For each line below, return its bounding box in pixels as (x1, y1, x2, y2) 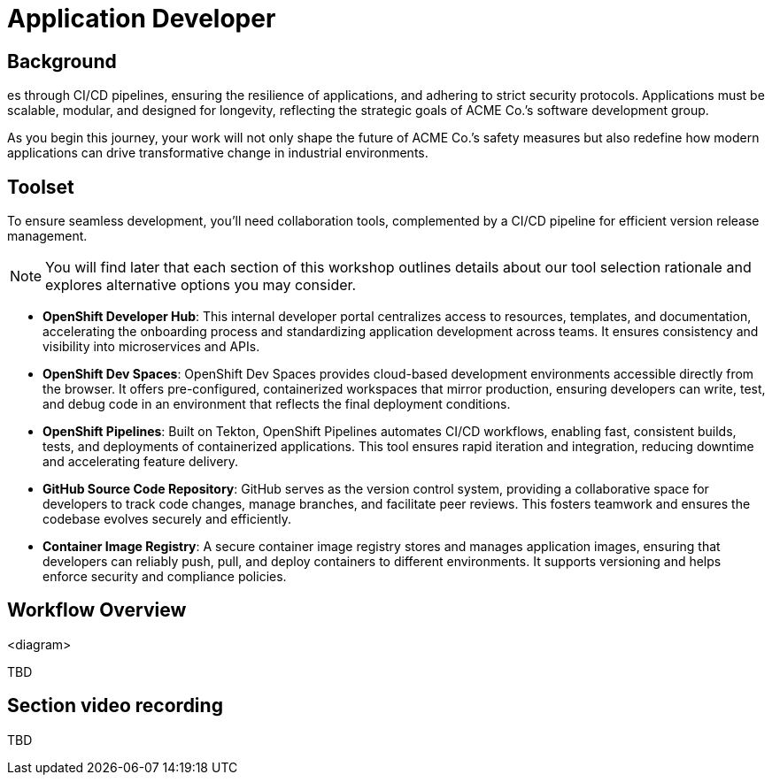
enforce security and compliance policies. (42, 569, 287, 585)
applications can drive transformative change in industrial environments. (7, 145, 428, 161)
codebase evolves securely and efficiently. (42, 511, 292, 527)
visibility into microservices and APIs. (42, 339, 260, 355)
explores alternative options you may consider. (45, 276, 357, 295)
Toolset (7, 175, 74, 198)
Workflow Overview (7, 599, 187, 622)
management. (7, 228, 88, 244)
